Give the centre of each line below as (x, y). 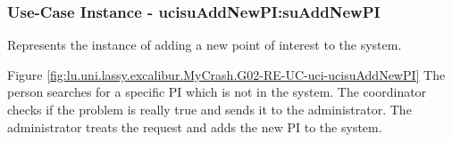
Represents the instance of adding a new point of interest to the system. (205, 45)
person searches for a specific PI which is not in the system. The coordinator (217, 92)
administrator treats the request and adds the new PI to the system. (195, 126)
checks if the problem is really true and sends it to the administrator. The (209, 109)
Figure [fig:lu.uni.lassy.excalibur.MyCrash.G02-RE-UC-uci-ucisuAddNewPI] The (226, 74)
